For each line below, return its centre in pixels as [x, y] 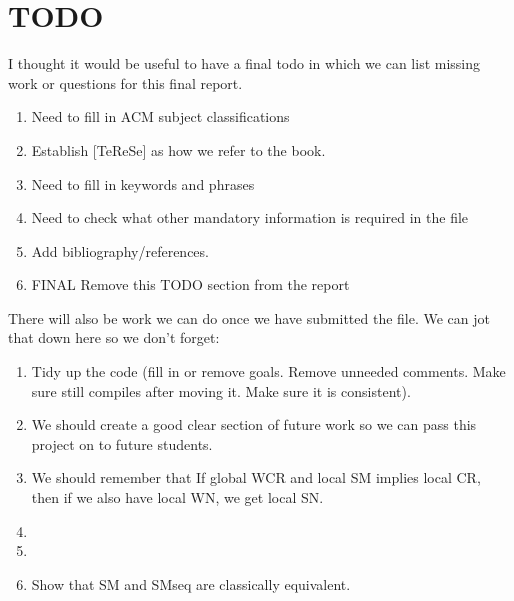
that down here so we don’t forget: [114, 337]
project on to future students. [122, 443]
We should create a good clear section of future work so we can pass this [254, 424]
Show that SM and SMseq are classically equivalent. [191, 583]
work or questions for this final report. [125, 82]
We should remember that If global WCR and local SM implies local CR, [256, 477]
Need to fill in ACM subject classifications [160, 116]
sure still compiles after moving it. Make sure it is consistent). [221, 390]
